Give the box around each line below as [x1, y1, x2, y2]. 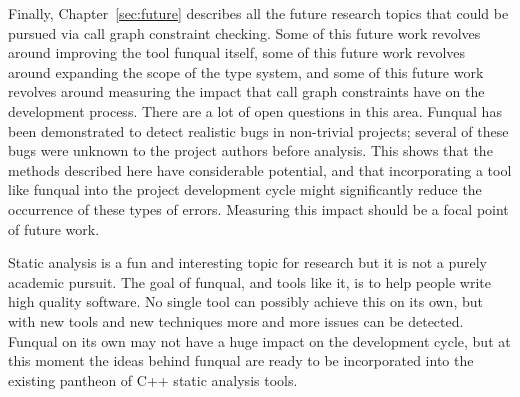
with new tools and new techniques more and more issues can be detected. [8, 310, 464, 331]
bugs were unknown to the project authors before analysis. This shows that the [8, 140, 493, 161]
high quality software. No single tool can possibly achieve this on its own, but [8, 291, 483, 312]
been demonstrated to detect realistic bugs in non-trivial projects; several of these [8, 120, 509, 141]
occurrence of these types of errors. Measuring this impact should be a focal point [8, 198, 509, 219]
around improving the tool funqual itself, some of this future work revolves [8, 42, 466, 63]
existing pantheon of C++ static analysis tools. [8, 369, 298, 390]
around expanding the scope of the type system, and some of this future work [8, 61, 484, 82]
